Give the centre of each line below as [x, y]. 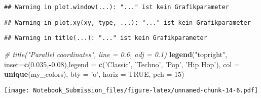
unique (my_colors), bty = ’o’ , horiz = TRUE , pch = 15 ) [94, 74]
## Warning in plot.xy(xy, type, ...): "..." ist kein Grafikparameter [127, 22]
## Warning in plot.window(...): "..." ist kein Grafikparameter [117, 7]
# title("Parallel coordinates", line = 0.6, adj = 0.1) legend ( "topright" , [116, 54]
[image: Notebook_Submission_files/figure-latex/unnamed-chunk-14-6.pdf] [131, 90]
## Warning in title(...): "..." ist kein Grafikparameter [106, 38]
